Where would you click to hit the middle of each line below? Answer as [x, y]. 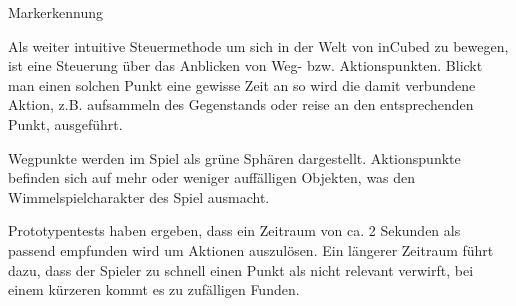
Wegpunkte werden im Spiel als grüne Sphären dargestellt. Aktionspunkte [234, 157]
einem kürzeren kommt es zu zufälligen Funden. [154, 289]
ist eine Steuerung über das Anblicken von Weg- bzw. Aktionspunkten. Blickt [245, 65]
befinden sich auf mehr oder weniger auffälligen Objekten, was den [212, 177]
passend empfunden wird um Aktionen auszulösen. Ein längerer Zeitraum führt [251, 249]
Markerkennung [55, 12]
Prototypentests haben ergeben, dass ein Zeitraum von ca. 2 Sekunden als [234, 230]
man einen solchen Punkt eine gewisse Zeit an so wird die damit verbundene [242, 84]
